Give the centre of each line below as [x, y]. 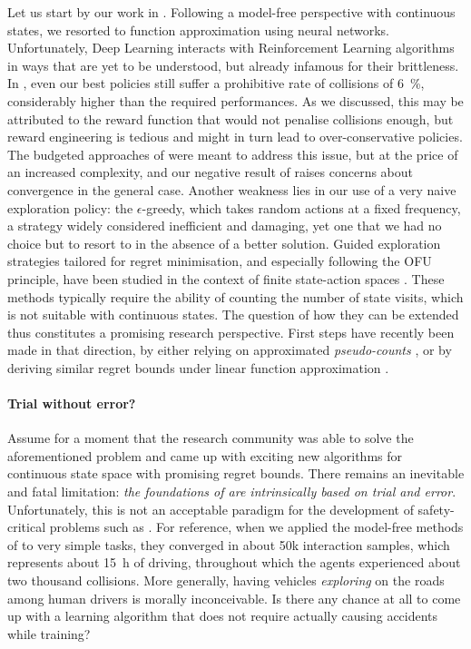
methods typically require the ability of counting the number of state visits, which [235, 296]
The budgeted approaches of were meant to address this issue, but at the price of [233, 154]
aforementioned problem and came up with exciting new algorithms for [205, 455]
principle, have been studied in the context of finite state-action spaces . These [226, 278]
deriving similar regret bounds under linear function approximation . [198, 367]
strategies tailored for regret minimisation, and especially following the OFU [220, 261]
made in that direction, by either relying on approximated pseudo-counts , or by [230, 350]
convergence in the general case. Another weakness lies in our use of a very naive [232, 189]
